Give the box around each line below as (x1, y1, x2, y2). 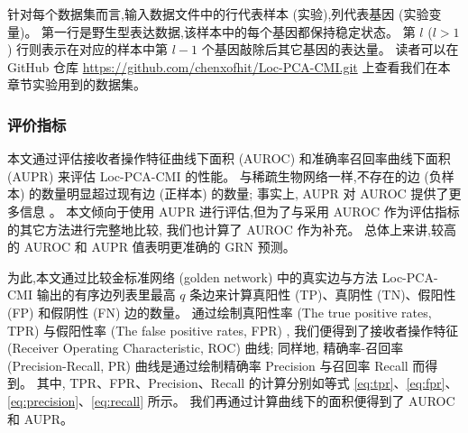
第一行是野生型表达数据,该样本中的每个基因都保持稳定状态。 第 (41, 22, 416, 41)
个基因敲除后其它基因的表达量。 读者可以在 (201, 40, 459, 59)
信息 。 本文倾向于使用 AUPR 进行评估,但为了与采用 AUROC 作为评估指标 (19, 201, 460, 220)
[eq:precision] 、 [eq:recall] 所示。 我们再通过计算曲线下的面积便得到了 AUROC (7, 391, 455, 410)
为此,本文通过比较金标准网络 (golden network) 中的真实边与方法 (7, 267, 379, 286)
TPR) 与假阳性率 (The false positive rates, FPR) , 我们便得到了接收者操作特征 (7, 320, 459, 339)
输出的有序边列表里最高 (36, 285, 176, 304)
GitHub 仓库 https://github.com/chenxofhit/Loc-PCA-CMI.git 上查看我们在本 (7, 57, 451, 76)
